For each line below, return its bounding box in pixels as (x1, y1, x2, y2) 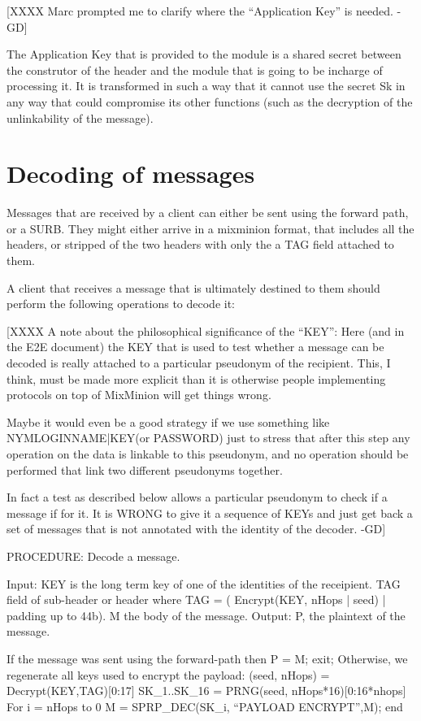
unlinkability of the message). (7, 109, 154, 126)
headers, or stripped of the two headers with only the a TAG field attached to (7, 236, 394, 253)
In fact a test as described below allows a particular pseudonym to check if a (7, 489, 388, 506)
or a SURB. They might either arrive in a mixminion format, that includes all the (7, 219, 414, 237)
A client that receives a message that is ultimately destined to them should (7, 279, 380, 296)
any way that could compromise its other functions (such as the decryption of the (7, 93, 413, 110)
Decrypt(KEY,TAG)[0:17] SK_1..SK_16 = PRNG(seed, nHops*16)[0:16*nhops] (7, 682, 406, 699)
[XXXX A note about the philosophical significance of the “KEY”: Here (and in (7, 322, 405, 339)
